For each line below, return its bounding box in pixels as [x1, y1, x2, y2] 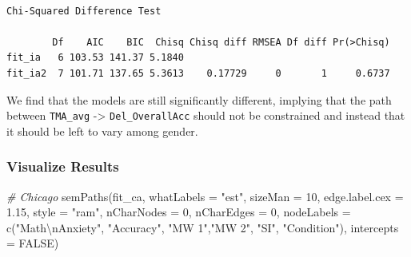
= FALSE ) [6, 235, 59, 251]
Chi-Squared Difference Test [6, 5, 162, 17]
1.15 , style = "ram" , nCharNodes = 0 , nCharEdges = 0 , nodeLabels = [6, 204, 351, 220]
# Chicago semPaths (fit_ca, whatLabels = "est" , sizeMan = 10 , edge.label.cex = [6, 188, 404, 204]
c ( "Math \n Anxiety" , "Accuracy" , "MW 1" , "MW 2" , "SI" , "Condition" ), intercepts [6, 219, 399, 235]
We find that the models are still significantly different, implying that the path [6, 91, 392, 108]
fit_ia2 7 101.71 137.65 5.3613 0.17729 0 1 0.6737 [6, 67, 390, 79]
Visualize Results [6, 156, 119, 176]
